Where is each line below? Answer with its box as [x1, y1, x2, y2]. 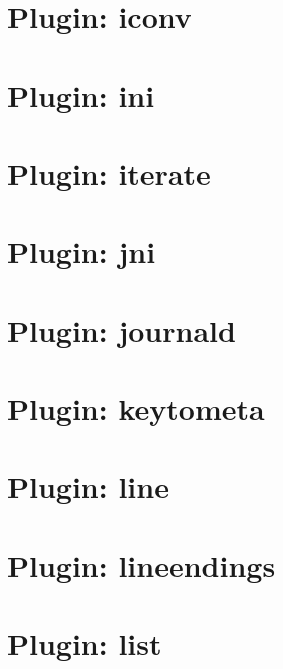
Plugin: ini [7, 74, 155, 115]
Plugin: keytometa [7, 388, 265, 429]
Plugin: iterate [7, 152, 211, 193]
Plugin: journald [7, 309, 236, 350]
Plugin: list [7, 623, 162, 664]
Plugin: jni [7, 231, 156, 272]
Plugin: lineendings [7, 544, 276, 585]
